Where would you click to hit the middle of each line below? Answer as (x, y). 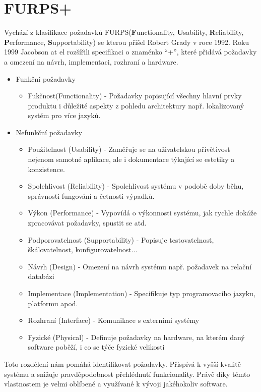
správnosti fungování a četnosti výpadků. (91, 195)
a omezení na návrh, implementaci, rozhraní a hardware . (91, 61)
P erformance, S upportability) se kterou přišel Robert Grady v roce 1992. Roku (127, 42)
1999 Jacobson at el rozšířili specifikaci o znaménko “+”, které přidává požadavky (130, 52)
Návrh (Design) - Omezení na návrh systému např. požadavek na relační (140, 266)
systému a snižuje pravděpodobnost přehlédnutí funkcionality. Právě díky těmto (127, 374)
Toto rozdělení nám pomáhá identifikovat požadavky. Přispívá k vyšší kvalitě (122, 363)
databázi (41, 276)
